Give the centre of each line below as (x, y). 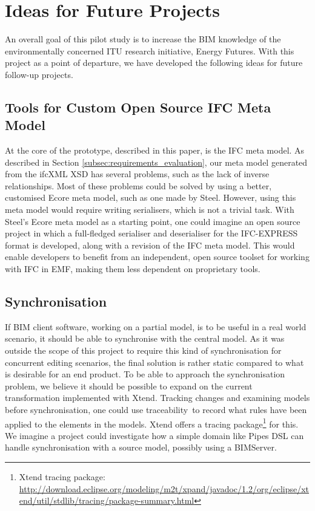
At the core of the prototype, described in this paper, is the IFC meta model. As (155, 150)
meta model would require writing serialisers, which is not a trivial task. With (150, 210)
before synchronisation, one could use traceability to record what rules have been (156, 409)
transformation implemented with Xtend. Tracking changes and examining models (157, 398)
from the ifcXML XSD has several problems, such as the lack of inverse (137, 174)
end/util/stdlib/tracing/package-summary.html (107, 500)
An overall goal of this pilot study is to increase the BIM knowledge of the (143, 39)
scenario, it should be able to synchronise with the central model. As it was (145, 338)
